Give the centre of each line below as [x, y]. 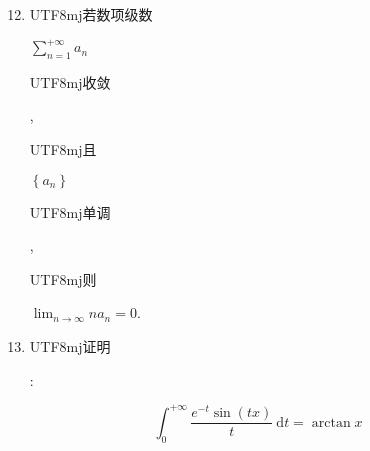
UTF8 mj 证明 [70, 346]
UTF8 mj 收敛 [70, 81]
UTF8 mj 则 [63, 278]
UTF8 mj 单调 [70, 211]
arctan [331, 422]
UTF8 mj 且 [63, 149]
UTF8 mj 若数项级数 [91, 14]
